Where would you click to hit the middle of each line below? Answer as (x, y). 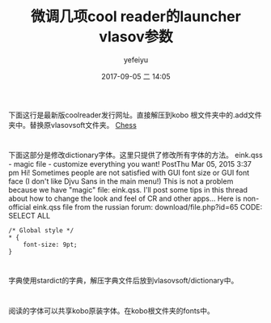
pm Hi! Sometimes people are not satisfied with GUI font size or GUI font (129, 173)
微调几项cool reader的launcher (136, 17)
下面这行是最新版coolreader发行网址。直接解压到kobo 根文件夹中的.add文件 (135, 115)
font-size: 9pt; (51, 245)
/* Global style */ (41, 231)
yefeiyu (136, 59)
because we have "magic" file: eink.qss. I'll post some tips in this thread (128, 190)
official (20, 207)
